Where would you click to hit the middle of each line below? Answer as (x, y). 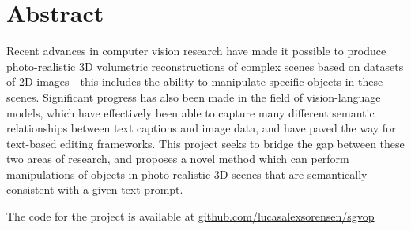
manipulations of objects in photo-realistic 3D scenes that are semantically (187, 174)
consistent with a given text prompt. (95, 189)
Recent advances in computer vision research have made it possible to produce (196, 51)
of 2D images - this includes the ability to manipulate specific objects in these (195, 82)
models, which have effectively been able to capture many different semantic (190, 112)
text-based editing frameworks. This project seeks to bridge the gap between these (205, 143)
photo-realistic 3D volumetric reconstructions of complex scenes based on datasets (205, 66)
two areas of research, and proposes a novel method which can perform (178, 159)
